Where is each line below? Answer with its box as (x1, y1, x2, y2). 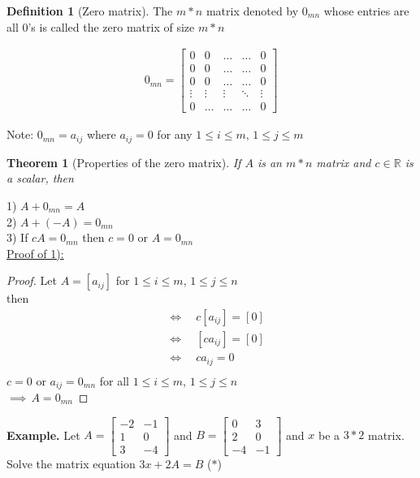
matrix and (316, 153, 371, 170)
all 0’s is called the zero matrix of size (6, 18, 195, 35)
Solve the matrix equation (6, 454, 136, 472)
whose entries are (323, 2, 409, 19)
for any (157, 126, 193, 143)
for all (99, 372, 129, 389)
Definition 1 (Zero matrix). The (6, 2, 173, 19)
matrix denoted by (206, 2, 299, 19)
